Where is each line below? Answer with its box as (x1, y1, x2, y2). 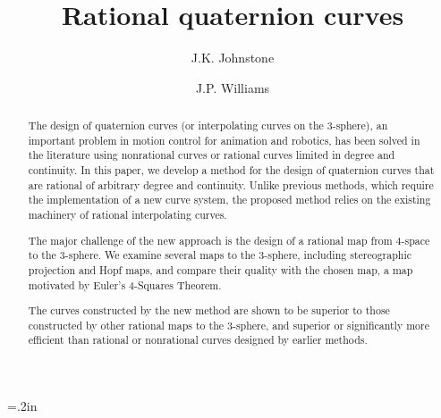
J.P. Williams (195, 78, 270, 96)
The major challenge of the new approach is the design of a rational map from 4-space (28, 232, 430, 247)
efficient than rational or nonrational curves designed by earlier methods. (28, 332, 368, 347)
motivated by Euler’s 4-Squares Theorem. (28, 277, 222, 292)
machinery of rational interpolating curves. (28, 207, 227, 222)
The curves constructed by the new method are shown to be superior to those (28, 303, 390, 318)
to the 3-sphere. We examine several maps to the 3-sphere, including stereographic (28, 247, 411, 263)
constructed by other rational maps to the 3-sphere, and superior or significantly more (28, 317, 429, 332)
